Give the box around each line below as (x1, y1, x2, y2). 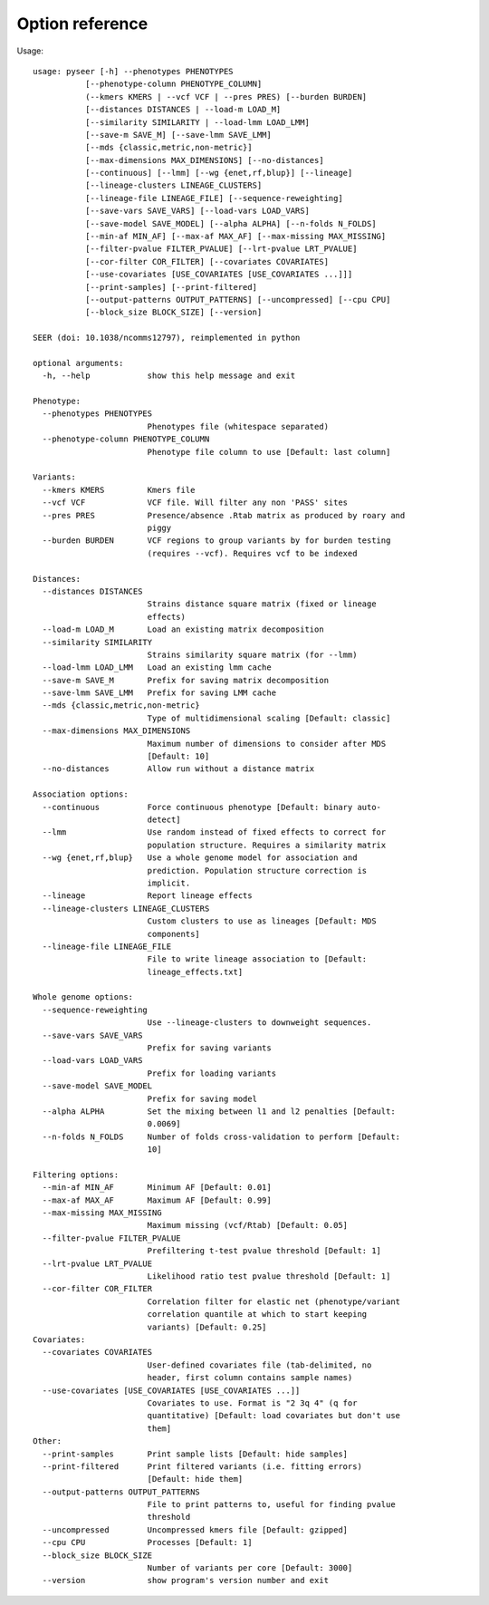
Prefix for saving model (147, 1093, 258, 1104)
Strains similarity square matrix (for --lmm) (147, 649, 358, 660)
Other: (33, 1436, 62, 1446)
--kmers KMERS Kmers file (42, 485, 196, 495)
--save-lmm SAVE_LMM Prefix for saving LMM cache (42, 688, 276, 698)
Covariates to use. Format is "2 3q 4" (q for (147, 1397, 358, 1408)
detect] (147, 814, 181, 825)
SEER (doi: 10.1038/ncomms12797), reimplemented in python (33, 333, 301, 343)
